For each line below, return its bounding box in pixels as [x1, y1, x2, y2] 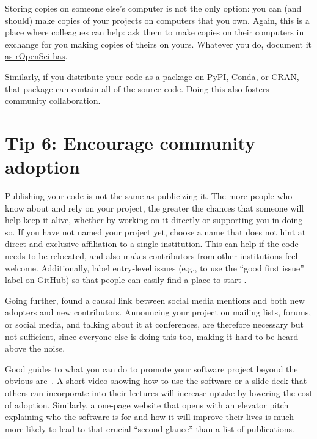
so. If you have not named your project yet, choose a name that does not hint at [5, 225, 306, 238]
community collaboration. [5, 94, 101, 107]
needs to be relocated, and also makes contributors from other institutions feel [5, 249, 298, 262]
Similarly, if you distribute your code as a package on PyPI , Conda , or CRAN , [5, 70, 299, 83]
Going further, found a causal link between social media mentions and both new [5, 293, 305, 306]
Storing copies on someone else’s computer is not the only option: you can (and [5, 2, 302, 14]
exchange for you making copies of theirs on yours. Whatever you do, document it [5, 37, 312, 50]
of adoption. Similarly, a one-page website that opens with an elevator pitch [5, 398, 289, 411]
